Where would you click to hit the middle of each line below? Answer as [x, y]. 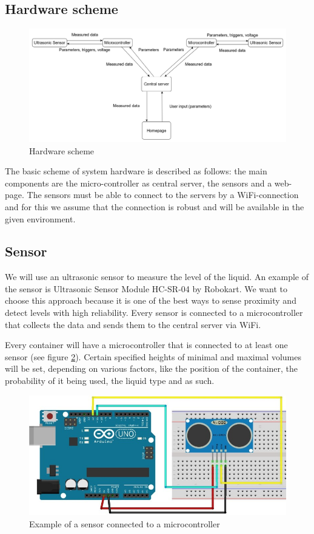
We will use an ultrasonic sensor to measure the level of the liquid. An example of [157, 277]
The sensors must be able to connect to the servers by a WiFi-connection [163, 195]
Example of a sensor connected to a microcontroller [125, 523]
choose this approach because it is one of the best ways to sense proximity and [151, 300]
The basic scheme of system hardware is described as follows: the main [136, 171]
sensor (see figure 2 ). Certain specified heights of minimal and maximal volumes [153, 356]
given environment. [40, 218]
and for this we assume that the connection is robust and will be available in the [155, 206]
